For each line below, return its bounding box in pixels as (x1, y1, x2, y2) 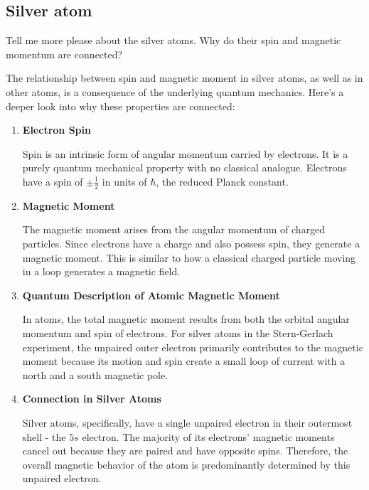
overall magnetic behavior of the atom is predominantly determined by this (22, 457, 351, 472)
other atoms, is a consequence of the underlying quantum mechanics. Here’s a (6, 84, 344, 99)
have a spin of (22, 174, 83, 188)
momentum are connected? (6, 46, 123, 61)
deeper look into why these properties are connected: (6, 98, 235, 113)
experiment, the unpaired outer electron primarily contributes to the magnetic (22, 339, 363, 354)
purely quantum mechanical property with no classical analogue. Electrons (22, 160, 347, 175)
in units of (102, 174, 147, 188)
